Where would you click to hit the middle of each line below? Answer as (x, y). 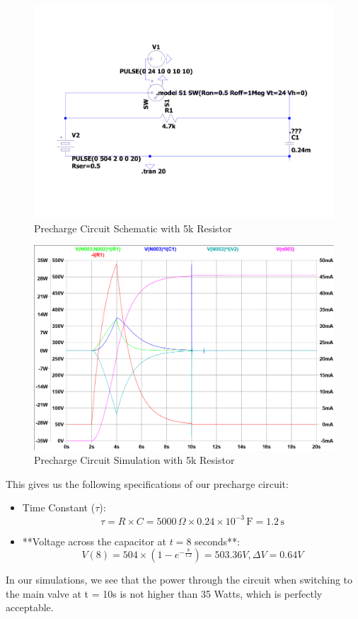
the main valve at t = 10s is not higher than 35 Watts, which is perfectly (164, 593)
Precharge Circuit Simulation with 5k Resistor (134, 460)
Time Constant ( (59, 507)
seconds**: (217, 541)
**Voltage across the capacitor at (94, 541)
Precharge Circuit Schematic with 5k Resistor (133, 228)
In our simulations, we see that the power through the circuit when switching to (179, 580)
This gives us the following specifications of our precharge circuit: (147, 483)
